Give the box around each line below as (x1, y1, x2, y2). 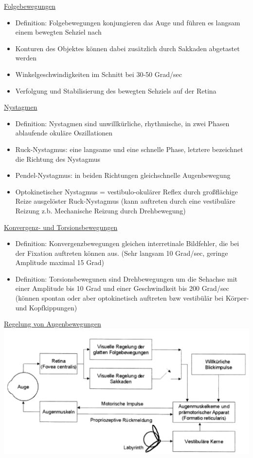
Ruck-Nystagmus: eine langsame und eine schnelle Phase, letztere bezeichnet (15, 144, 243, 154)
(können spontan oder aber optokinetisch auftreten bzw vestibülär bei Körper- (15, 293, 249, 303)
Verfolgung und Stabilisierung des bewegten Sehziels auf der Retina (15, 85, 217, 95)
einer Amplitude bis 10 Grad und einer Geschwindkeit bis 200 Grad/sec (15, 283, 229, 293)
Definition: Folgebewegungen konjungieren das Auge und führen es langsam (15, 17, 240, 27)
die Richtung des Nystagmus (15, 153, 101, 164)
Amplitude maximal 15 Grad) (15, 257, 104, 267)
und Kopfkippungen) (15, 302, 77, 312)
